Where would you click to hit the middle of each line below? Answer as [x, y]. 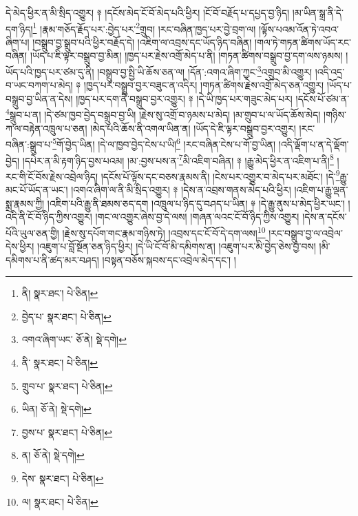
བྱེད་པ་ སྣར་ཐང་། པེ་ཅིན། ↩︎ [66, 316]
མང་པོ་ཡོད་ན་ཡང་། [37, 190]
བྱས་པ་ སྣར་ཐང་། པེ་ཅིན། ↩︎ [67, 432]
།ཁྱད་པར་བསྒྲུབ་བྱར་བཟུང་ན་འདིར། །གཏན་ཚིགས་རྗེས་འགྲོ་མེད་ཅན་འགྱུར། [204, 85]
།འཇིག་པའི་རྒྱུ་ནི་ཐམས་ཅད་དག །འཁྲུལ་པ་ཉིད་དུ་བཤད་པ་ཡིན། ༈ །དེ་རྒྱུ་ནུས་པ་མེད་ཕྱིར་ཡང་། [196, 203]
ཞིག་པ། [18, 42]
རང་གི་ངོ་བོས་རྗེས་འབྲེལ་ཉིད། [52, 176]
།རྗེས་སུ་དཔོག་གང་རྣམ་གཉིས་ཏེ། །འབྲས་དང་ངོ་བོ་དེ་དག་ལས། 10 [164, 231]
